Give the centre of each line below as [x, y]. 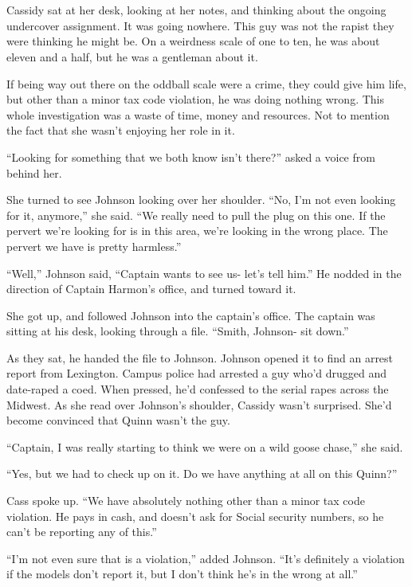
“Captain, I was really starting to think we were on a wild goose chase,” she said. [205, 446]
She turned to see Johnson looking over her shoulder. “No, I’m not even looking [201, 200]
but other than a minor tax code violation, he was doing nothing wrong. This [195, 99]
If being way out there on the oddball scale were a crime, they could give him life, [206, 83]
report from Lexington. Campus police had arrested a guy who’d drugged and [197, 373]
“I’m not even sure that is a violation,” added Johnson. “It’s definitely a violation [206, 558]
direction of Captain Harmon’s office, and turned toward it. [151, 289]
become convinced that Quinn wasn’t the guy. [118, 420]
